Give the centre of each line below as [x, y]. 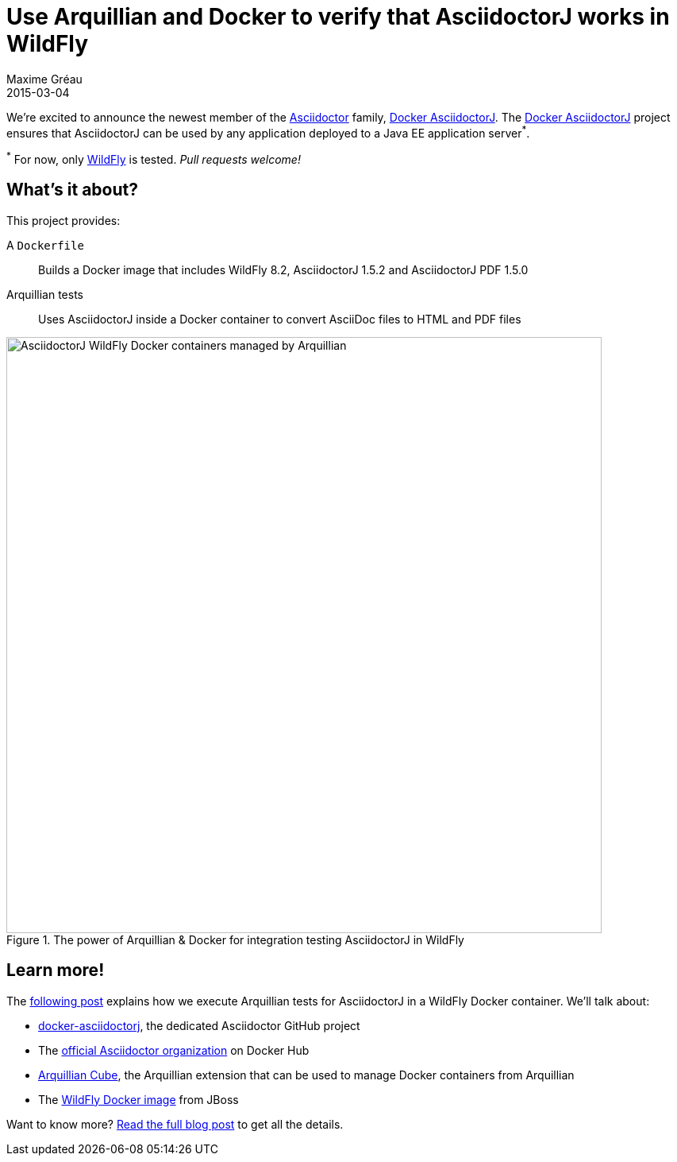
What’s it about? [72, 190]
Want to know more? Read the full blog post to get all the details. [175, 1124]
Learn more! [56, 970]
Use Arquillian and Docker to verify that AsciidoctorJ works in [338, 17]
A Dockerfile [45, 245]
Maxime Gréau [44, 79]
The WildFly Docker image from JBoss [138, 1099]
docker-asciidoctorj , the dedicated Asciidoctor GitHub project [199, 1025]
